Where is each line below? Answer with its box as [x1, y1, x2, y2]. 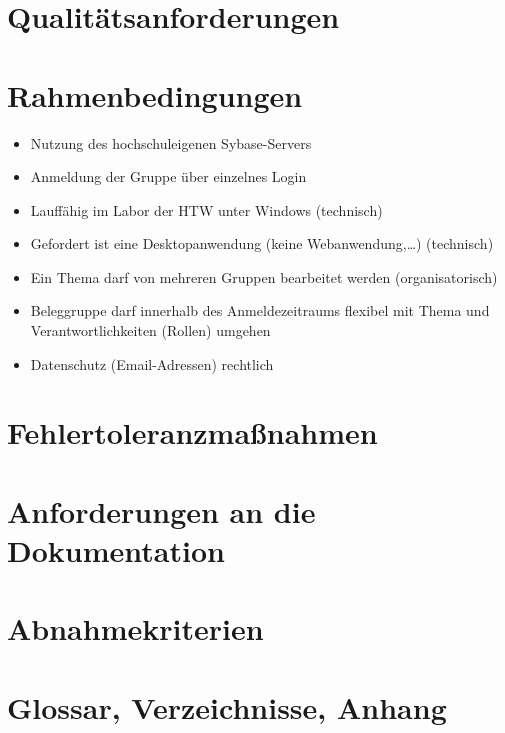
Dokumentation [7, 530, 225, 570]
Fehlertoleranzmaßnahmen [7, 412, 378, 453]
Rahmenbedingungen [7, 74, 303, 115]
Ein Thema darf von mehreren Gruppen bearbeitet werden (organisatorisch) [30, 266, 498, 287]
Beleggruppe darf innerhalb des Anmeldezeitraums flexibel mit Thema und [30, 300, 490, 321]
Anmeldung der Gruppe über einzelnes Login [30, 166, 307, 187]
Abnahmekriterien [7, 608, 264, 649]
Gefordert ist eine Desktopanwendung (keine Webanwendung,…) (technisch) [30, 233, 494, 254]
